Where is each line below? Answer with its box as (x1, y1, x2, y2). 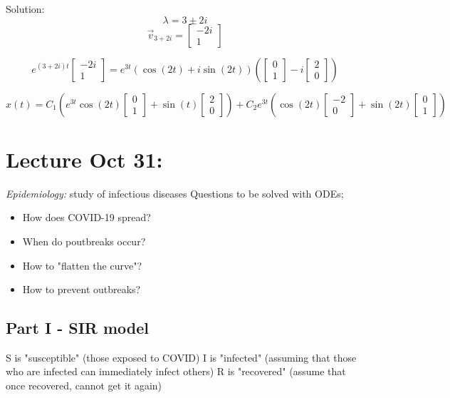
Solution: (6, 1, 45, 16)
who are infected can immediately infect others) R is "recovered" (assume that (6, 364, 346, 379)
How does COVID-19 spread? (22, 210, 151, 225)
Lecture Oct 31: (6, 144, 163, 173)
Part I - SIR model (6, 317, 150, 339)
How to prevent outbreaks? (22, 282, 141, 297)
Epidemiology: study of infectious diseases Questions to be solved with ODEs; (6, 185, 344, 200)
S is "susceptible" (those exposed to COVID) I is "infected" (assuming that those (6, 349, 357, 364)
